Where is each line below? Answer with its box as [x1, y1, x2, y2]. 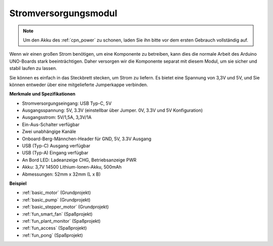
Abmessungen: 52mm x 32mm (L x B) [22, 171, 101, 177]
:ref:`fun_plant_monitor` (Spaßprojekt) [22, 218, 101, 224]
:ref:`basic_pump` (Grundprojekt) [22, 196, 91, 202]
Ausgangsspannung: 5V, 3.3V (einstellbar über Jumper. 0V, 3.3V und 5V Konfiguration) [22, 107, 203, 113]
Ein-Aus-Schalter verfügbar [22, 121, 80, 128]
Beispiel [9, 180, 27, 186]
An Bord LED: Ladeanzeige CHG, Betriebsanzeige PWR [22, 157, 136, 163]
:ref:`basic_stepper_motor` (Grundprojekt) [22, 204, 109, 210]
